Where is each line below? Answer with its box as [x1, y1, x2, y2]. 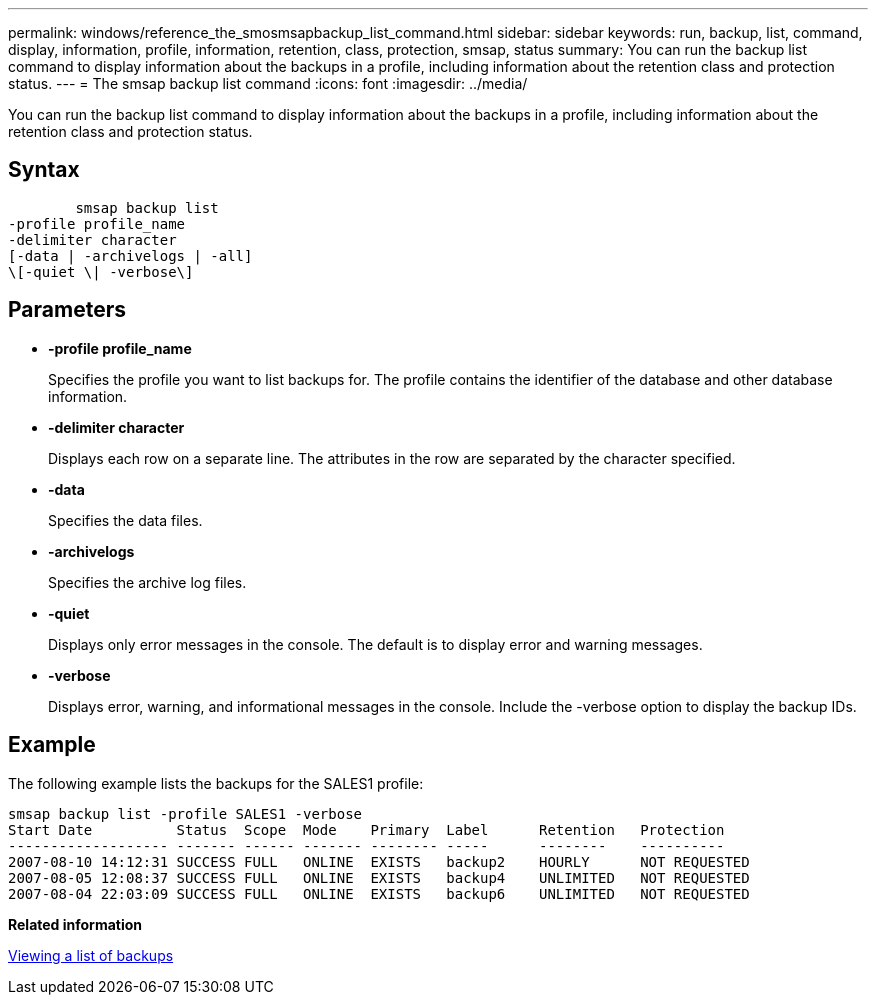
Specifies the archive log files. [48, 573, 247, 591]
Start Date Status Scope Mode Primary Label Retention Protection [8, 821, 725, 838]
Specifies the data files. [48, 511, 203, 529]
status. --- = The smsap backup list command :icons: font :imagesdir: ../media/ [8, 75, 528, 92]
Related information [8, 915, 143, 933]
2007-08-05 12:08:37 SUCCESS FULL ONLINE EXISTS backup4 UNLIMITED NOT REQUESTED [8, 869, 750, 886]
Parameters [8, 297, 126, 323]
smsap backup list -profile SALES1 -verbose [8, 805, 363, 822]
